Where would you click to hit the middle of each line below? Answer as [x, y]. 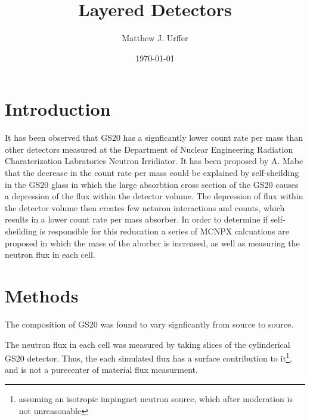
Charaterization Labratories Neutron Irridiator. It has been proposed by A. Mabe [154, 161]
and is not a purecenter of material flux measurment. [101, 370]
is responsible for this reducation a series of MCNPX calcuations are [165, 231]
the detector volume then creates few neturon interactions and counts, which [145, 207]
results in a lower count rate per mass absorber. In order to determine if [137, 219]
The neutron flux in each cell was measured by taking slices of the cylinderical [148, 344]
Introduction [58, 109]
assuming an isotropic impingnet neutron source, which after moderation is [156, 398]
